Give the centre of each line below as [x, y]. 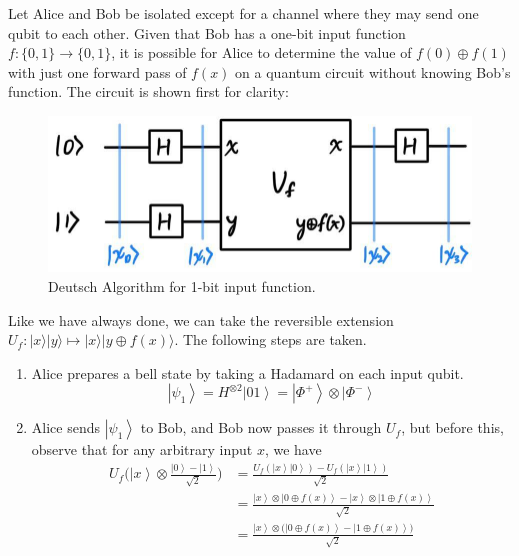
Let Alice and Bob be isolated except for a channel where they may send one [243, 13]
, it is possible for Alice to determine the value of [261, 52]
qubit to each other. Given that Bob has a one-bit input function [207, 32]
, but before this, [452, 427]
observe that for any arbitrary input [142, 449]
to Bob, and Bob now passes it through [261, 427]
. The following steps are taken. [270, 339]
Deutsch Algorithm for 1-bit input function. [182, 286]
